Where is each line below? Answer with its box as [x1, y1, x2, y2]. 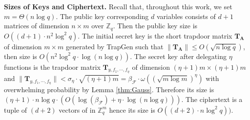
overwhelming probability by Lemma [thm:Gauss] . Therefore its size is [4, 84, 214, 95]
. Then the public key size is [113, 20, 198, 31]
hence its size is [109, 104, 155, 115]
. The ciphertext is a [181, 94, 243, 104]
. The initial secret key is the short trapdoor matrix [78, 30, 232, 40]
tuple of [4, 104, 27, 115]
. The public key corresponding [56, 11, 149, 21]
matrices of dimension [4, 20, 69, 31]
